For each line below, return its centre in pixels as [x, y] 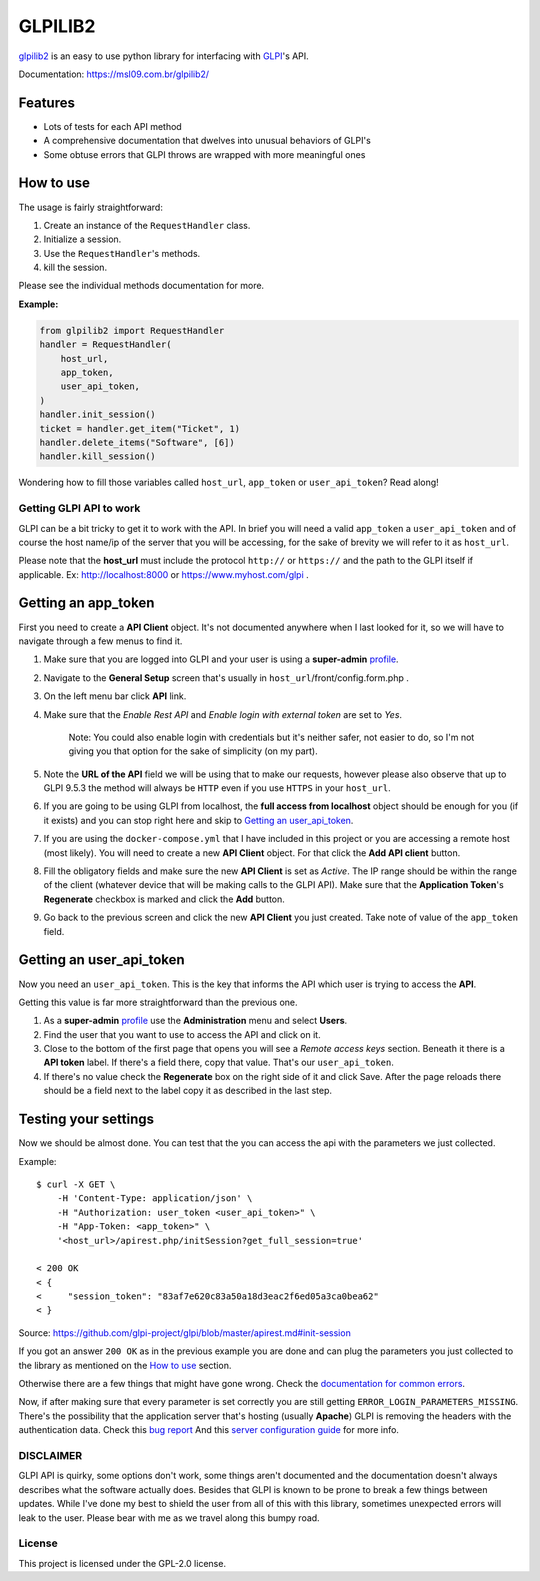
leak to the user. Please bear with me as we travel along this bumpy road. [169, 1517]
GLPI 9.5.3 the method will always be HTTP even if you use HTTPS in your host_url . [217, 788]
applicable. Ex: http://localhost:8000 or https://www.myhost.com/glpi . [163, 574]
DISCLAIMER [50, 1455]
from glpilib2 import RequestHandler [132, 330]
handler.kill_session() [98, 456]
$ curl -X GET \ [76, 1184]
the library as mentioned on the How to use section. [125, 1365]
